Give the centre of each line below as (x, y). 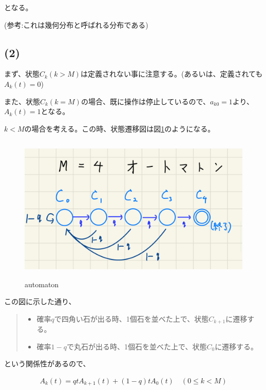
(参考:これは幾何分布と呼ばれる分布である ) (76, 24)
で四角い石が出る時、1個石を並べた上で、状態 (131, 318)
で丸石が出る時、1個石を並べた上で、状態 (137, 346)
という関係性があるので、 (47, 364)
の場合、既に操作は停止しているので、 (145, 101)
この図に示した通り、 (40, 301)
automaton (42, 284)
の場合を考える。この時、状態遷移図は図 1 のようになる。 (120, 128)
